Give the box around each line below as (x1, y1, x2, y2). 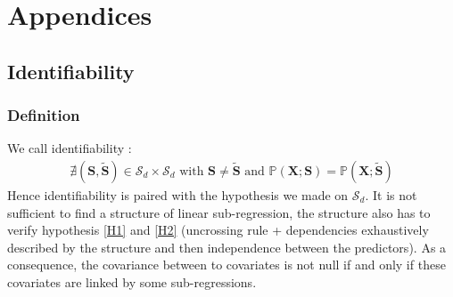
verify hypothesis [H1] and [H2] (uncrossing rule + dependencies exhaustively (7, 221, 429, 239)
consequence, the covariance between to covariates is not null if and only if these (7, 255, 446, 274)
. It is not (365, 186, 417, 204)
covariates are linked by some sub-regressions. (7, 272, 257, 291)
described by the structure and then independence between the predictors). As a (7, 237, 447, 256)
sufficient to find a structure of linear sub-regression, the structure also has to (7, 203, 431, 221)
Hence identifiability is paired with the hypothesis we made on (7, 186, 349, 204)
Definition (7, 104, 80, 126)
